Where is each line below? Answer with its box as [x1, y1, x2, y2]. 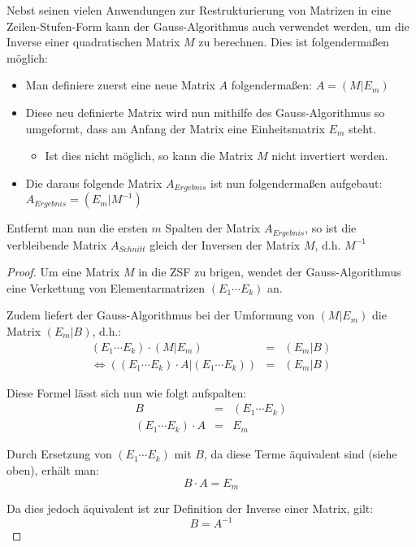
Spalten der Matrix [165, 219, 261, 237]
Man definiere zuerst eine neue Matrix [25, 76, 215, 93]
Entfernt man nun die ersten [6, 219, 148, 237]
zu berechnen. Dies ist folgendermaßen [198, 33, 389, 50]
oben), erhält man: [6, 461, 100, 478]
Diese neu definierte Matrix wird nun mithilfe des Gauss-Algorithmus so [25, 103, 385, 120]
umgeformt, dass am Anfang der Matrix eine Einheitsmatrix [25, 119, 325, 137]
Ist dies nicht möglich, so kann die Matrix [45, 147, 253, 164]
